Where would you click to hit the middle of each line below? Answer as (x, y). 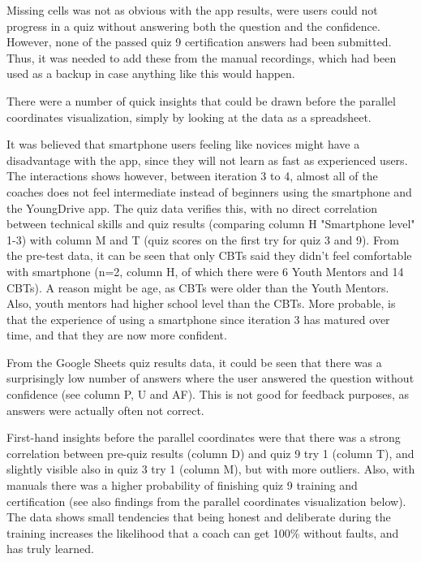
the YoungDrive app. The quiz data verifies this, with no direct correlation (192, 208)
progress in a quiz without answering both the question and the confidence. (193, 26)
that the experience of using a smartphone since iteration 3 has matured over (198, 319)
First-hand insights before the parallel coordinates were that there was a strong (204, 437)
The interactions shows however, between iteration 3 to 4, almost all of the (192, 176)
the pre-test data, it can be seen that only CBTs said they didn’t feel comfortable (209, 255)
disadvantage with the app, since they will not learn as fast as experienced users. (207, 160)
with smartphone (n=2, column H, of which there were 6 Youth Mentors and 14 (205, 271)
